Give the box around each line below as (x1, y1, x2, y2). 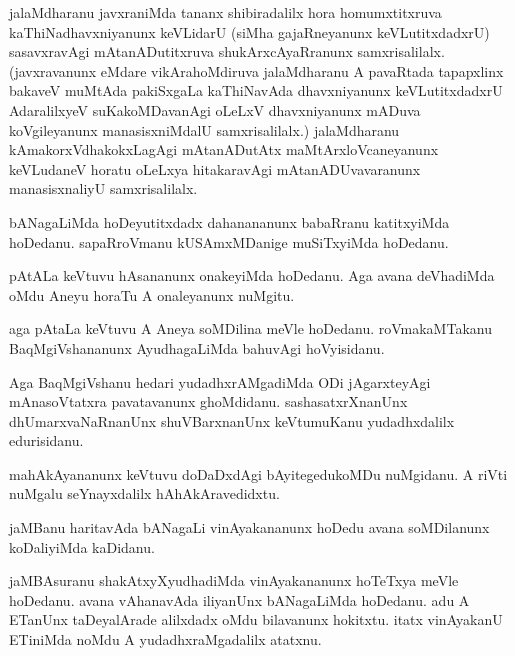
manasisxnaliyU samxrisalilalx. (9, 178, 198, 199)
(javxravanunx (9, 60, 97, 81)
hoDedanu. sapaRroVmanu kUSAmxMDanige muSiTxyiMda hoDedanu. (9, 231, 449, 252)
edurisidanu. (9, 430, 84, 451)
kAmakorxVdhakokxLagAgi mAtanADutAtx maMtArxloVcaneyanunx (9, 139, 439, 160)
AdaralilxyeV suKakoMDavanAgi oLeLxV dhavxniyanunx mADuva (9, 99, 421, 120)
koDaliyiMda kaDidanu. (9, 536, 155, 557)
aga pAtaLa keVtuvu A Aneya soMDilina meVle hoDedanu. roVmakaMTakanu (9, 318, 492, 339)
